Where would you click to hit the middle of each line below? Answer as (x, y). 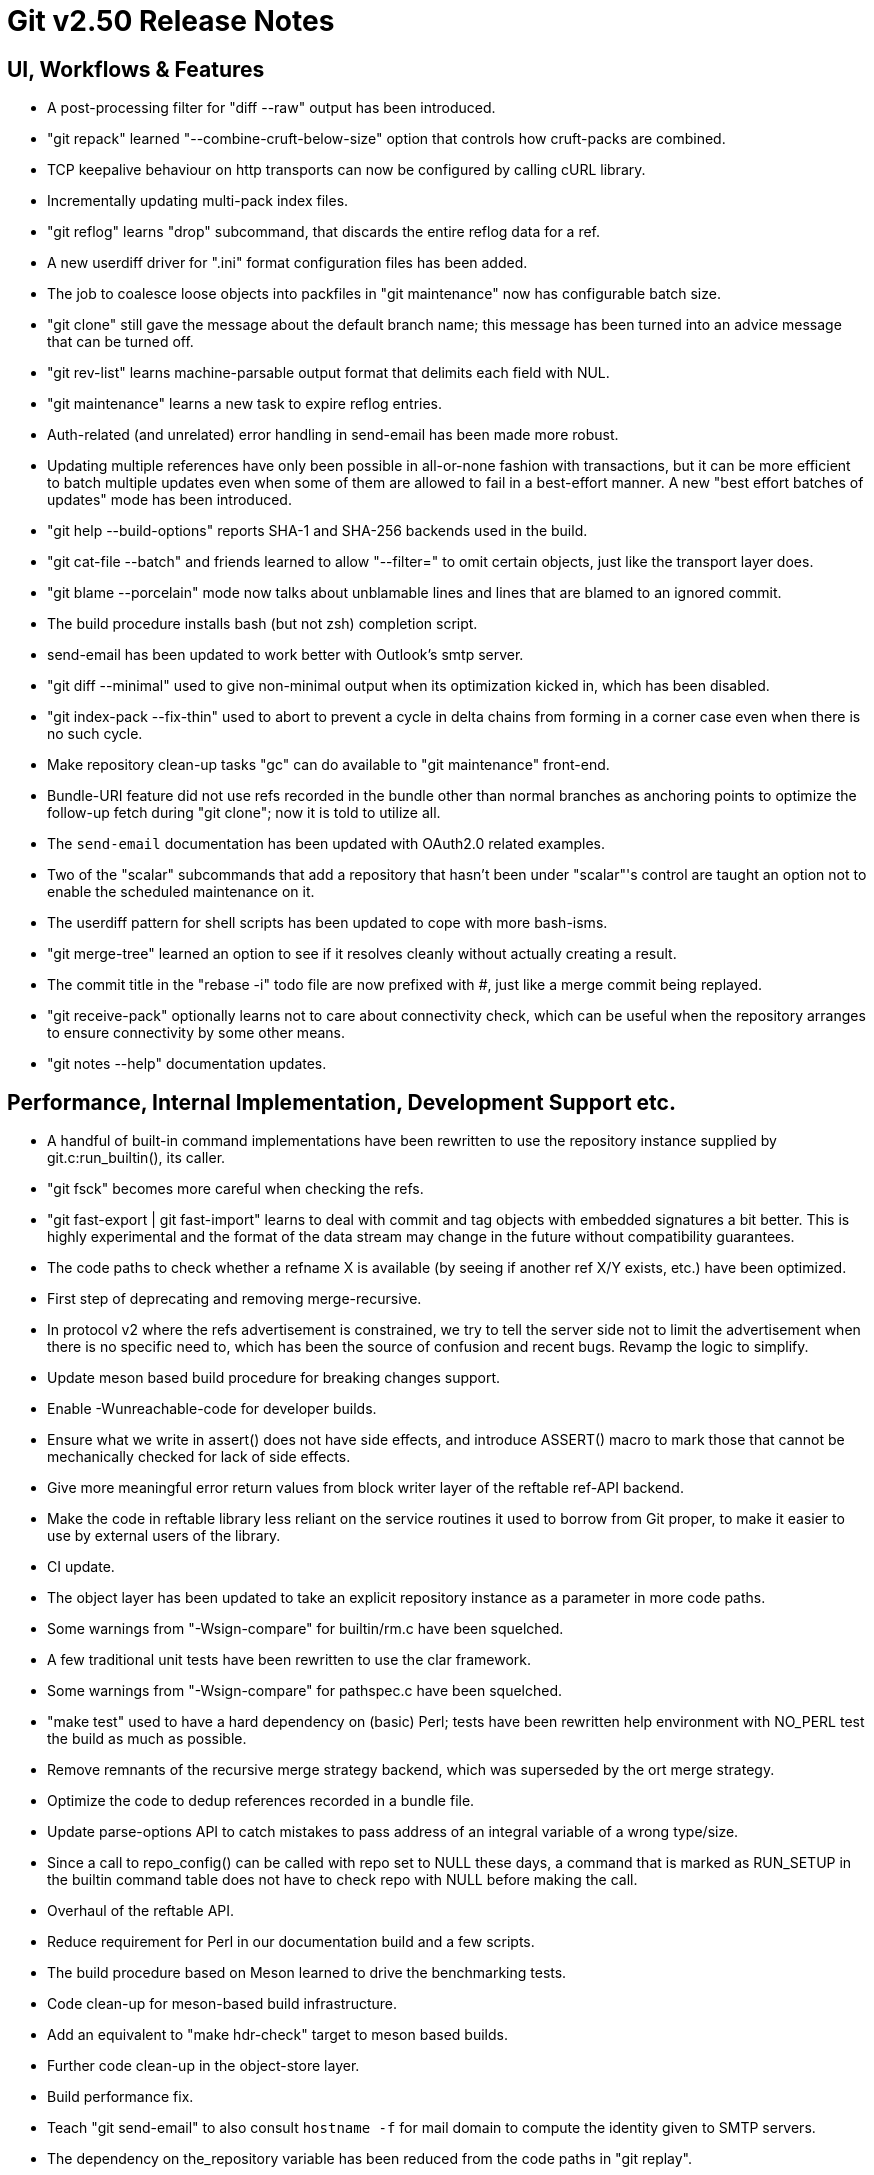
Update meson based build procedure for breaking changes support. (274, 1378)
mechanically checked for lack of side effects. (199, 1457)
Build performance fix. (120, 2097)
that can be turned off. (120, 342)
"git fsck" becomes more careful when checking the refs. (235, 1189)
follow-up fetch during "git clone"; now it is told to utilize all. (244, 813)
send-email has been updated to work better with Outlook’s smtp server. (285, 655)
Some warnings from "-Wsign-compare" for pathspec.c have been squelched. (305, 1691)
